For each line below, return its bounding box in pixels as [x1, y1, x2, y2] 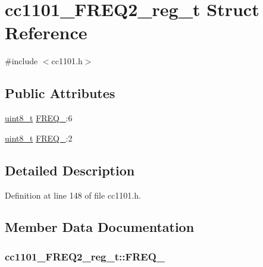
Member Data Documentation [5, 218, 195, 236]
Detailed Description [5, 161, 135, 179]
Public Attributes [5, 84, 115, 102]
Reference [5, 20, 87, 45]
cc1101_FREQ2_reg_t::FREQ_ [5, 249, 165, 263]
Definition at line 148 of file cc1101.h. [5, 189, 141, 201]
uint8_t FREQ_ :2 [5, 131, 73, 144]
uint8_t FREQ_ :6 [5, 112, 73, 124]
